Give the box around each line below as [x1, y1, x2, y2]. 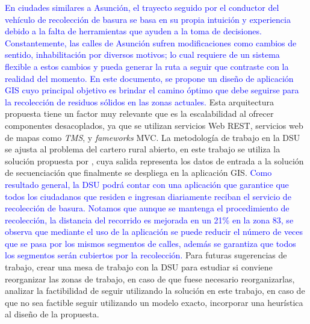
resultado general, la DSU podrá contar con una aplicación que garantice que [5, 178, 289, 190]
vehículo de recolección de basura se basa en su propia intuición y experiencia [5, 13, 291, 25]
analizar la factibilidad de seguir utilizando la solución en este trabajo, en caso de [5, 284, 305, 297]
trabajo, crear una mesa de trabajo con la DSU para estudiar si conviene [5, 261, 273, 273]
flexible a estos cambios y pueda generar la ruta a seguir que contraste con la [5, 60, 289, 72]
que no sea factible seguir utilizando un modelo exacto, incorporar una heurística [5, 296, 303, 308]
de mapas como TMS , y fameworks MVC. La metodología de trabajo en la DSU [5, 131, 300, 143]
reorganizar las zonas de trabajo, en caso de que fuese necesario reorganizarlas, [5, 272, 295, 285]
